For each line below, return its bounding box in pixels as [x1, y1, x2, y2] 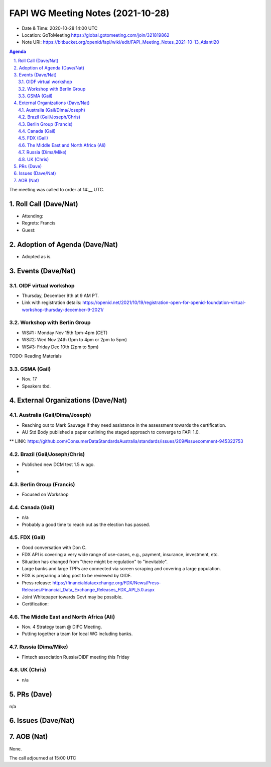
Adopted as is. [22, 253, 52, 259]
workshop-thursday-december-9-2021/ [22, 306, 104, 313]
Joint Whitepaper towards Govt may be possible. [22, 594, 123, 600]
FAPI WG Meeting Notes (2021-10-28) [9, 8, 170, 19]
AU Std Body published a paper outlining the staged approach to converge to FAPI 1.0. [22, 429, 200, 435]
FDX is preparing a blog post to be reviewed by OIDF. [22, 573, 132, 579]
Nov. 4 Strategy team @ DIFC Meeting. [22, 624, 102, 630]
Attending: [22, 213, 44, 219]
